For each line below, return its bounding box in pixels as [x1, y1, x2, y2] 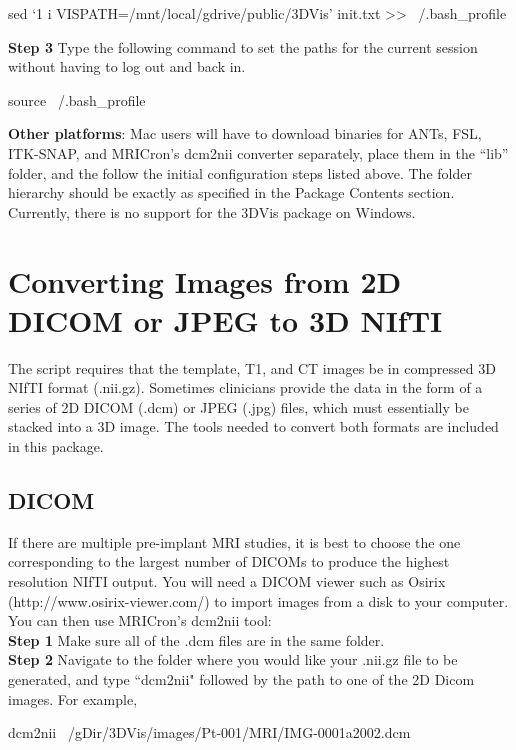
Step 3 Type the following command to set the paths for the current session [8, 36, 478, 57]
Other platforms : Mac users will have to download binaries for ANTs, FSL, [8, 123, 482, 144]
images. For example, [8, 688, 138, 709]
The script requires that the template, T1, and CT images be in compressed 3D [8, 357, 496, 378]
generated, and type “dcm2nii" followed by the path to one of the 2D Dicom [8, 668, 475, 689]
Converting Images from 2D [8, 260, 402, 301]
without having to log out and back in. [8, 56, 246, 77]
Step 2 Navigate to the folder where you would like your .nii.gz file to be [8, 649, 458, 670]
